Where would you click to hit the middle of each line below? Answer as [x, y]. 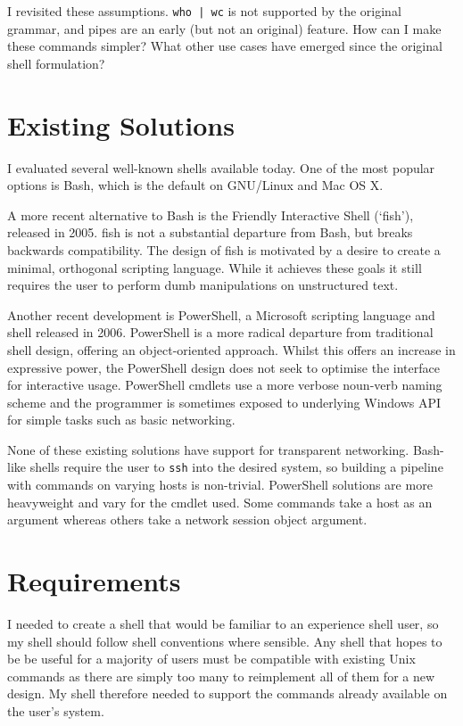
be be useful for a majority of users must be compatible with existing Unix [211, 659]
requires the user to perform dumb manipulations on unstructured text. [203, 285]
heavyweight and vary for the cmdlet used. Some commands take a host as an [220, 502]
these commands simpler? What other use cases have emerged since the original [225, 46]
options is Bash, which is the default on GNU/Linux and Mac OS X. [195, 185]
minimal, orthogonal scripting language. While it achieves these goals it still [215, 267]
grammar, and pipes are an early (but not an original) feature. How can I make [224, 28]
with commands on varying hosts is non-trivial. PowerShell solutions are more [220, 485]
